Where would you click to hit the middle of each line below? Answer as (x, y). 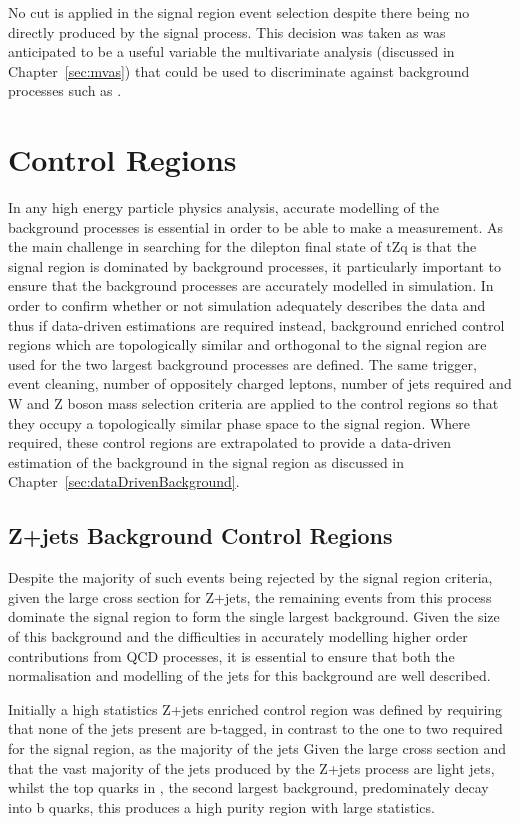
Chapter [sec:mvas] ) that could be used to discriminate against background (239, 70)
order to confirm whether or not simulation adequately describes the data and (247, 305)
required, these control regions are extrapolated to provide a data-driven (230, 442)
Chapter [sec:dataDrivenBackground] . (124, 481)
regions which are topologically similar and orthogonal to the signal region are (247, 344)
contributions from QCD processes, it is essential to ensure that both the (231, 655)
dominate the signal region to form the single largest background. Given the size (254, 616)
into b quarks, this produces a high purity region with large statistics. (221, 806)
